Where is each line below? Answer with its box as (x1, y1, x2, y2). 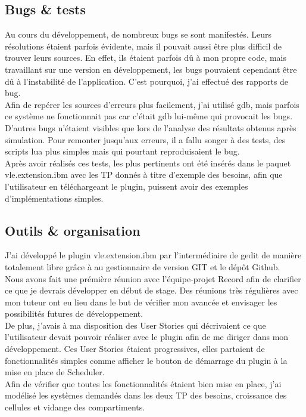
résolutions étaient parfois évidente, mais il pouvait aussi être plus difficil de (5, 39, 282, 52)
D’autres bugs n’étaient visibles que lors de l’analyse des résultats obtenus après (5, 121, 296, 134)
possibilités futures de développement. (5, 307, 143, 320)
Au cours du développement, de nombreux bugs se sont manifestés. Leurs (5, 28, 272, 41)
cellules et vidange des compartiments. (5, 401, 145, 413)
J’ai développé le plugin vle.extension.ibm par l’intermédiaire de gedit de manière (5, 249, 302, 261)
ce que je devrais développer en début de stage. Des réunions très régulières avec (5, 284, 298, 296)
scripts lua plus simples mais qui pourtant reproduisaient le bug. (5, 145, 240, 157)
